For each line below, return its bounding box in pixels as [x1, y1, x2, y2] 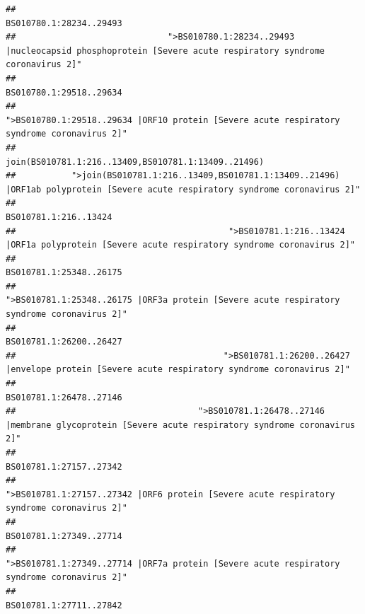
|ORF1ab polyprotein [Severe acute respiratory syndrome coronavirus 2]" [6, 184, 361, 195]
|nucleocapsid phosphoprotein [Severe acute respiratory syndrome [6, 45, 325, 56]
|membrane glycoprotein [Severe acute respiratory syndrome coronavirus [6, 419, 355, 430]
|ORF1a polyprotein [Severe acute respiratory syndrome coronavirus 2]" [6, 240, 355, 250]
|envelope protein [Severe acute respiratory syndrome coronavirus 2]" [6, 364, 350, 375]
